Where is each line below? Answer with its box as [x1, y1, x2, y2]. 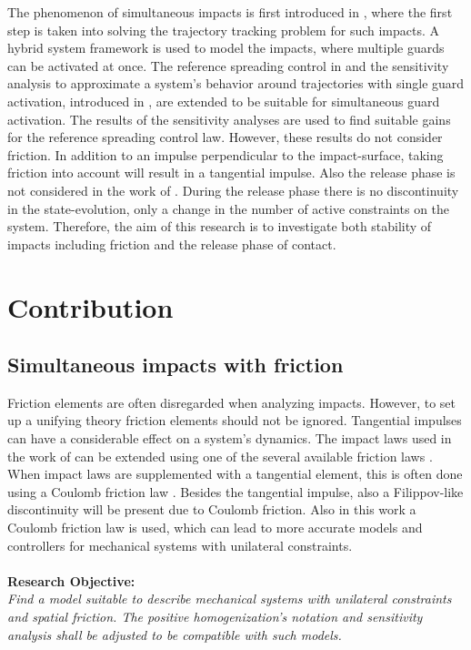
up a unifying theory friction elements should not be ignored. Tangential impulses [7, 411, 462, 430]
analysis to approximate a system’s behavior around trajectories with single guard [7, 74, 465, 93]
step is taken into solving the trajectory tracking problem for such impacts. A [7, 20, 440, 39]
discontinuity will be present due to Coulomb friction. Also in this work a [7, 500, 416, 519]
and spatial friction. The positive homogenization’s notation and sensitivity [7, 607, 423, 626]
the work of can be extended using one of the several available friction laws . [7, 446, 433, 465]
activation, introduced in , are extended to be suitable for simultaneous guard [7, 91, 440, 110]
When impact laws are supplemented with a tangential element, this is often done [7, 464, 463, 483]
